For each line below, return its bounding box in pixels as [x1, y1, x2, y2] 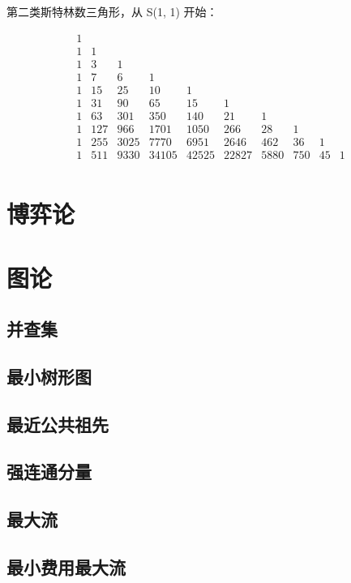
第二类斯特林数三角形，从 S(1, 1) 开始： [6, 3, 218, 19]
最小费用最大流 [6, 554, 126, 579]
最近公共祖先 [6, 411, 109, 436]
